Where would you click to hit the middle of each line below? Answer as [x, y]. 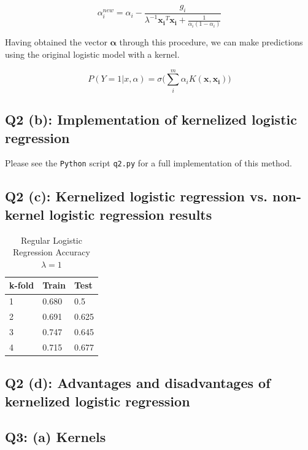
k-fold [22, 285]
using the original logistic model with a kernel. [92, 54]
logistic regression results [131, 214]
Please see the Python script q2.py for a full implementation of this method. [148, 163]
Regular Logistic [51, 240]
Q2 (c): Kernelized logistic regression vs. [136, 196]
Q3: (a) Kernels [56, 437]
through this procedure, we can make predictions [211, 42]
